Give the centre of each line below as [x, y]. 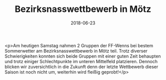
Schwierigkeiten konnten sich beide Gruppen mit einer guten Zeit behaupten [83, 56]
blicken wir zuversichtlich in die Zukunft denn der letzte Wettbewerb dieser [82, 67]
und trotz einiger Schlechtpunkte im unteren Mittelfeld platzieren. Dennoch [81, 61]
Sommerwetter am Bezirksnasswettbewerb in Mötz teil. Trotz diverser [76, 51]
